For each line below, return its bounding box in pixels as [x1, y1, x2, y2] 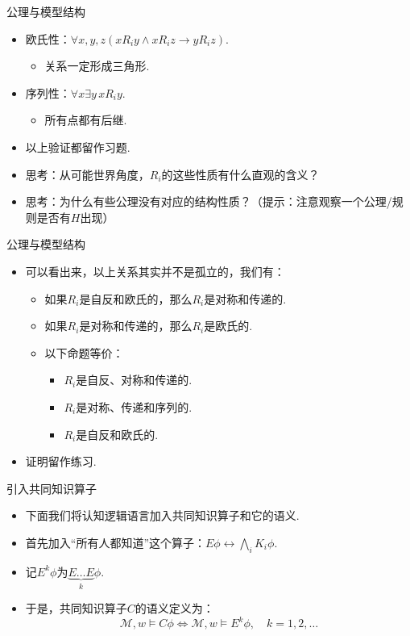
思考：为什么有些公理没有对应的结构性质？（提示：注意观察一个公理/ [25, 193, 392, 210]
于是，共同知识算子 [25, 600, 127, 617]
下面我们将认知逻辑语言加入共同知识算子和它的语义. [25, 507, 300, 524]
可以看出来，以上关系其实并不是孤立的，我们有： [25, 262, 285, 279]
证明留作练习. [25, 453, 97, 470]
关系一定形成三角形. [44, 57, 150, 74]
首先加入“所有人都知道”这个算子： [25, 533, 206, 550]
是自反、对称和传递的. [76, 371, 193, 388]
